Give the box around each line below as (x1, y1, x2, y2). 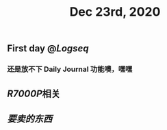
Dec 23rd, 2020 (69, 4, 161, 20)
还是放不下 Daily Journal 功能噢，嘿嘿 (7, 64, 133, 74)
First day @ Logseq (7, 42, 89, 55)
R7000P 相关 (7, 88, 60, 99)
